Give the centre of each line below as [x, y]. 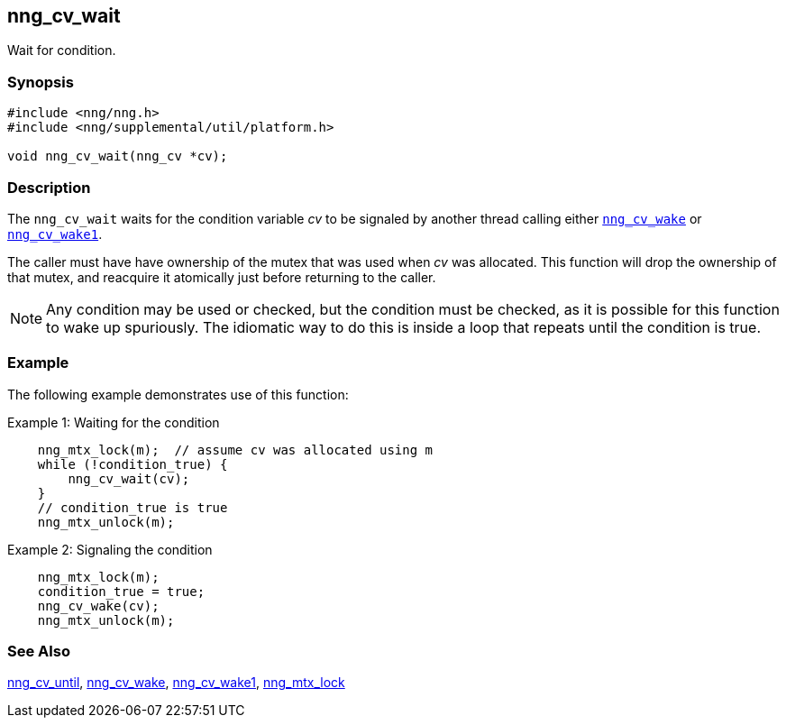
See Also [39, 652]
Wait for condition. [62, 50]
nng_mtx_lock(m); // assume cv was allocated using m [235, 450]
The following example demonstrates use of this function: [178, 394]
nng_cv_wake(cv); [98, 606]
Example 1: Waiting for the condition [114, 422]
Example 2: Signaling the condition [110, 549]
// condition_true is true [133, 507]
